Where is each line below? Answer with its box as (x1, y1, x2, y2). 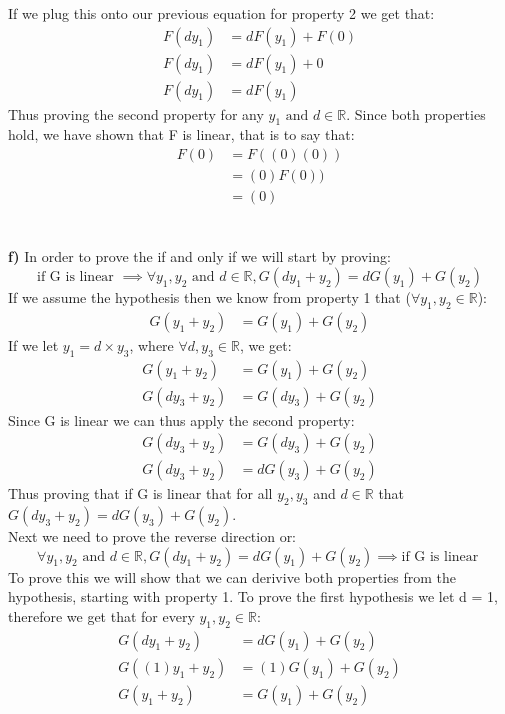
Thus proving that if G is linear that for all (8, 483, 273, 504)
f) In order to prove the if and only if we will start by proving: (8, 246, 391, 267)
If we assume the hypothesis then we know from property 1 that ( (8, 286, 411, 307)
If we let (8, 334, 59, 355)
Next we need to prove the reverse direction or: (8, 526, 297, 547)
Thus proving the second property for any (8, 103, 264, 124)
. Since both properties (346, 103, 486, 124)
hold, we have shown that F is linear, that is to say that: (8, 124, 355, 145)
